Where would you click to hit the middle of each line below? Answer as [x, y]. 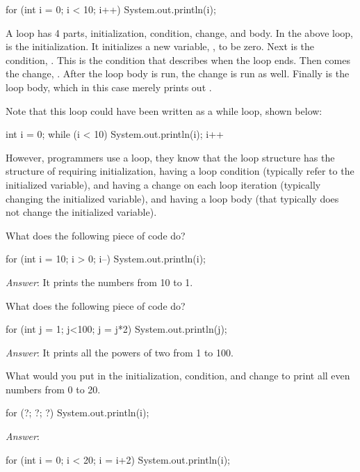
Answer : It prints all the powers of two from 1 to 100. [120, 352]
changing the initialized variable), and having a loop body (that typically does [172, 198]
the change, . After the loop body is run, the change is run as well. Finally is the [178, 73]
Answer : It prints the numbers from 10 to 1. [99, 282]
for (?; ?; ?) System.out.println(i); [77, 412]
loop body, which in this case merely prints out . [109, 87]
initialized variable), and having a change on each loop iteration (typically [163, 184]
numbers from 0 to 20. [53, 389]
